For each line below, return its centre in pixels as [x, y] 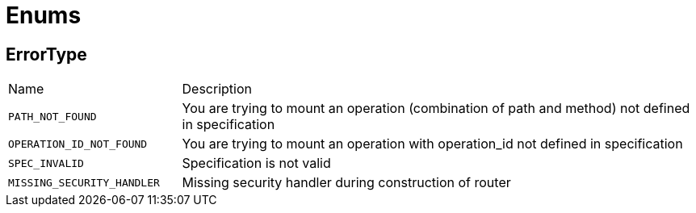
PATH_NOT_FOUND [52, 116]
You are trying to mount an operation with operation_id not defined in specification [432, 144]
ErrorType [46, 54]
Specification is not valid [256, 163]
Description [217, 89]
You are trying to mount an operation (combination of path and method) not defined [436, 109]
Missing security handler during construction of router [346, 183]
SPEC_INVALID [46, 163]
